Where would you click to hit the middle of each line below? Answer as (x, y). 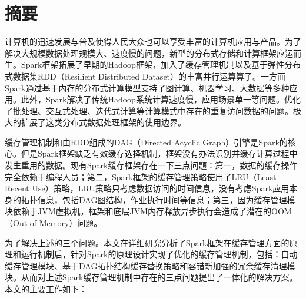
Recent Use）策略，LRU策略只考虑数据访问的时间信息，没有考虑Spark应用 (147, 188)
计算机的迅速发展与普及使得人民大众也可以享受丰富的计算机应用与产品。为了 (153, 42)
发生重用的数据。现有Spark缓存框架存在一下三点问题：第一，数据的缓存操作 (151, 165)
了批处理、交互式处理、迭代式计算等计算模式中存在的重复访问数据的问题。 (149, 110)
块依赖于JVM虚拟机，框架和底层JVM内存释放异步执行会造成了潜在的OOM (148, 211)
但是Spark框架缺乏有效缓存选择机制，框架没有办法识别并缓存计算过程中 (159, 153)
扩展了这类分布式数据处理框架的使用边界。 (103, 122)
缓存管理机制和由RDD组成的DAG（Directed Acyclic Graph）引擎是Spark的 (146, 142)
